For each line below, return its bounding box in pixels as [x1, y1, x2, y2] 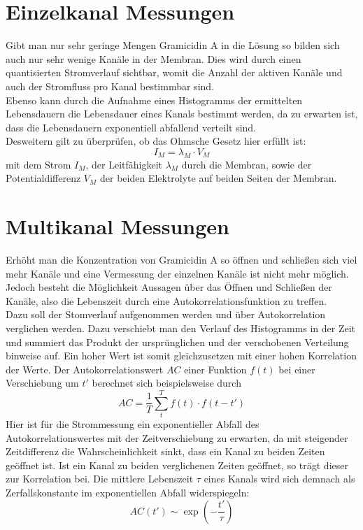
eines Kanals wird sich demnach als [204, 471, 355, 486]
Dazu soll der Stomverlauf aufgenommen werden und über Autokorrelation [6, 307, 326, 322]
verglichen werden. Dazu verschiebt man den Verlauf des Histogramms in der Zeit [6, 320, 356, 335]
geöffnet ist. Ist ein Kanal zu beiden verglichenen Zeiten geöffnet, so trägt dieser [6, 457, 348, 472]
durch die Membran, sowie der [181, 157, 312, 171]
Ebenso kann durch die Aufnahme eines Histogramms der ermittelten [6, 92, 303, 107]
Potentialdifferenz [6, 171, 81, 185]
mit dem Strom [6, 157, 71, 171]
